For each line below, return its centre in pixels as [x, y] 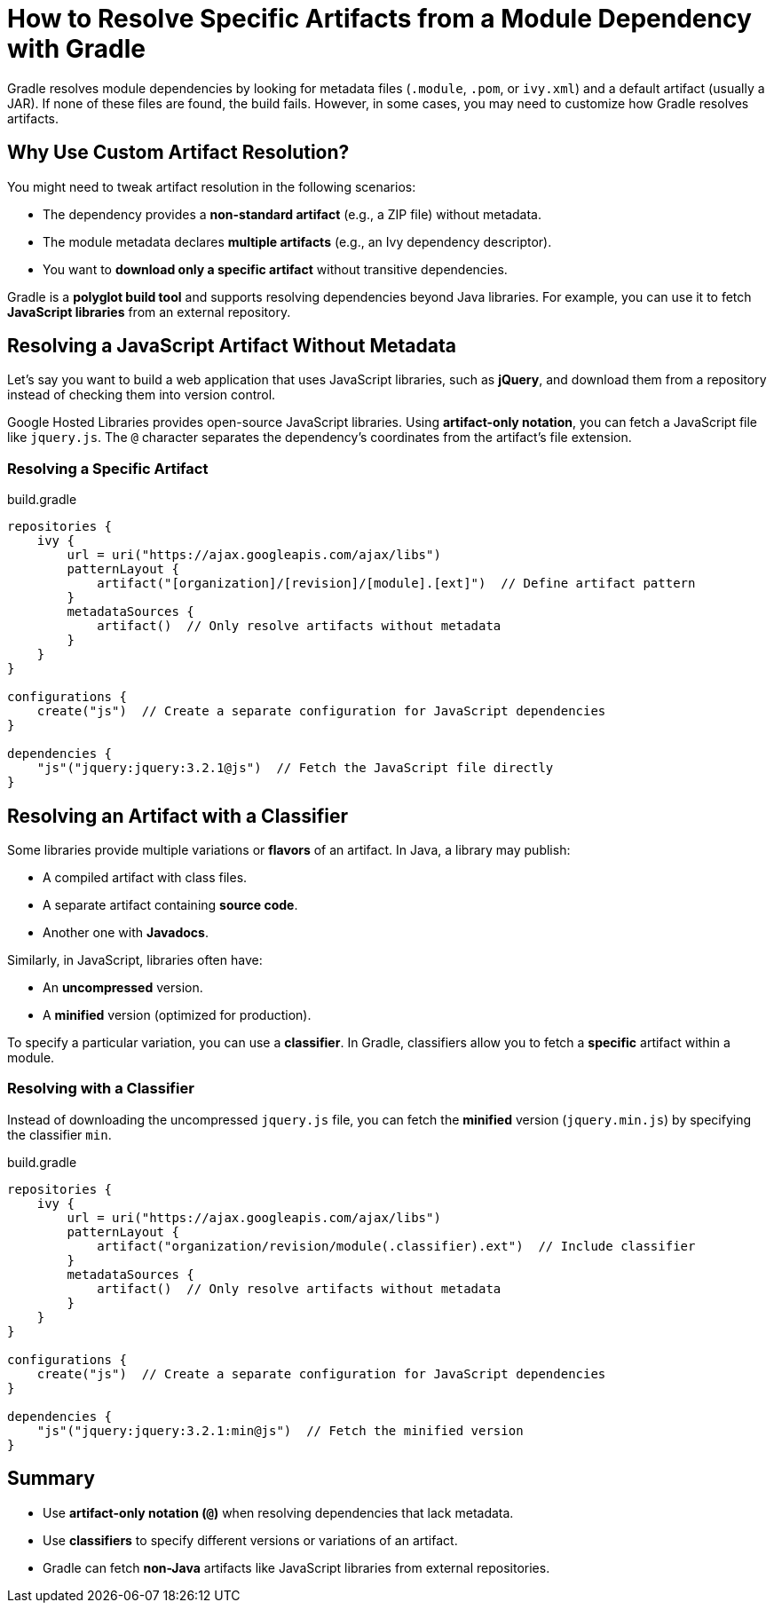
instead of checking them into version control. [142, 395]
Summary [51, 1479]
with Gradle [76, 49]
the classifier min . [59, 1134]
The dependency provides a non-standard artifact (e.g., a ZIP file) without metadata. [292, 214]
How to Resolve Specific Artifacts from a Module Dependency [379, 19]
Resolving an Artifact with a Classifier [178, 816]
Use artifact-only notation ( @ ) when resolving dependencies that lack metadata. [278, 1512]
